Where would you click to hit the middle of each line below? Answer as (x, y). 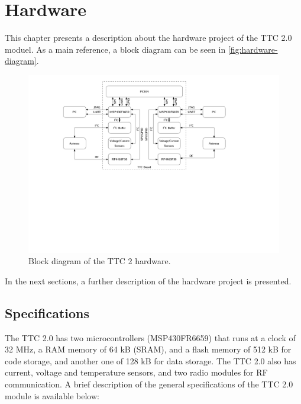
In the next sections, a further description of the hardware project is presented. (148, 280)
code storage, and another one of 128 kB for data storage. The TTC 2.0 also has (150, 360)
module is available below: (52, 395)
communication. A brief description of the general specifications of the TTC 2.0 (149, 384)
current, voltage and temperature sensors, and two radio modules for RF (136, 372)
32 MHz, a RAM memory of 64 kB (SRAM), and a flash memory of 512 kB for (148, 349)
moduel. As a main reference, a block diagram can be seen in (115, 49)
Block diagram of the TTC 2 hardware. (100, 261)
